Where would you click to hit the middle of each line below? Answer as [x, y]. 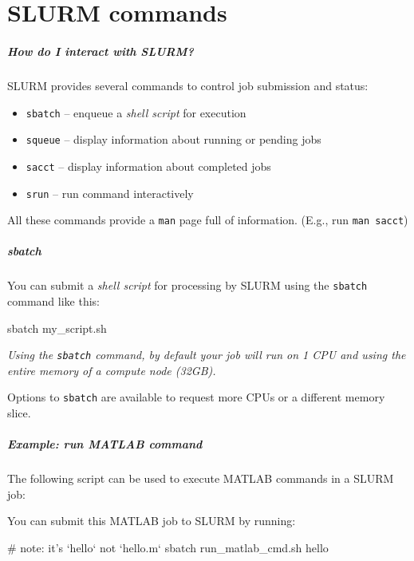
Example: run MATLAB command [105, 444]
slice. [19, 413]
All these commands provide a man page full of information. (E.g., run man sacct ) [208, 220]
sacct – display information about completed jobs [148, 166]
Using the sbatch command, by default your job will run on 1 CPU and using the [207, 355]
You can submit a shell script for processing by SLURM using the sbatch [187, 285]
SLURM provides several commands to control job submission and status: [188, 85]
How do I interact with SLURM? [101, 51]
